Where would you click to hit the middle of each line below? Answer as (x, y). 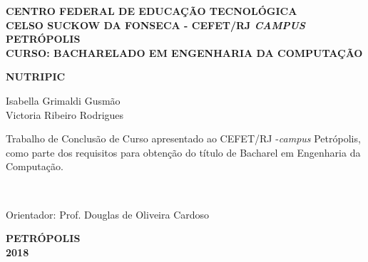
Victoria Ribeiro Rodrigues (65, 114)
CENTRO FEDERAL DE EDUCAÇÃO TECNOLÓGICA (152, 11)
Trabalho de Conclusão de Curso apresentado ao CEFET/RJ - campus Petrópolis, (183, 138)
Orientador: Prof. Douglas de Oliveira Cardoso (108, 214)
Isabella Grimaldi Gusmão (63, 100)
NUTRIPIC (36, 77)
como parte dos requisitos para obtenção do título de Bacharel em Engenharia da (183, 152)
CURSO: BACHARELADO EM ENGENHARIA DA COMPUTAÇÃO (184, 52)
